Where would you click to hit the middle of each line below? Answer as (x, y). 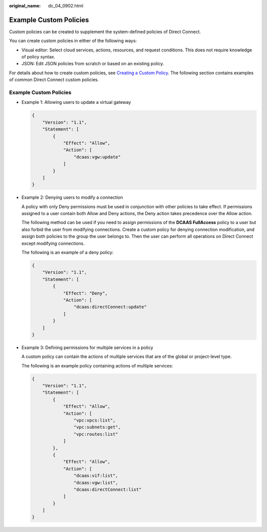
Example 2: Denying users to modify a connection (72, 197)
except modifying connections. (53, 243)
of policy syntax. (38, 57)
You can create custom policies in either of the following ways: (73, 41)
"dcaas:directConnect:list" (108, 489)
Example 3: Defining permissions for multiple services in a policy (87, 347)
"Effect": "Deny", (86, 293)
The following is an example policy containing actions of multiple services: (97, 365)
